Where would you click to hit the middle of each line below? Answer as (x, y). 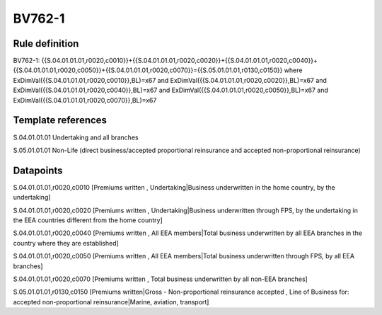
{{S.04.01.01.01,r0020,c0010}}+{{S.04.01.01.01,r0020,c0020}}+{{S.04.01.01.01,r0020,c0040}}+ (180, 61)
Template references (60, 120)
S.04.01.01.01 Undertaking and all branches (76, 137)
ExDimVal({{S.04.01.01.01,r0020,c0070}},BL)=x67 (85, 100)
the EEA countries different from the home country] (88, 220)
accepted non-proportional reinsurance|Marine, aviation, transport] (111, 302)
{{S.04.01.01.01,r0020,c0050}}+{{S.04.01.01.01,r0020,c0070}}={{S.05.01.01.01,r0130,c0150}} (148, 70)
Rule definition (46, 44)
